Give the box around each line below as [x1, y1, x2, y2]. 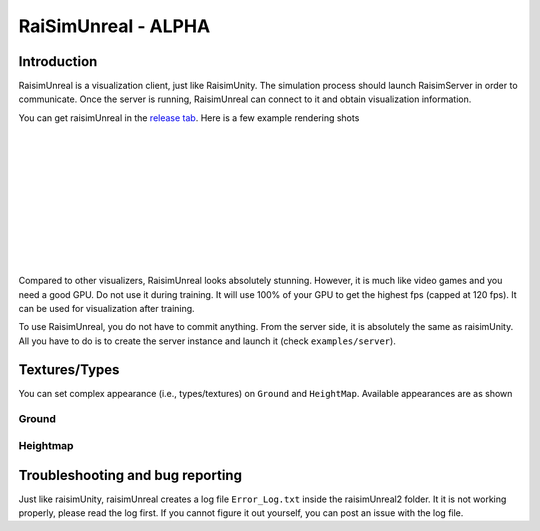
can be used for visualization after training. [18, 302, 195, 314]
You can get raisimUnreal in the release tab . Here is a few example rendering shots [18, 111, 360, 124]
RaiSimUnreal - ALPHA [18, 15, 211, 37]
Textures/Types [18, 361, 120, 378]
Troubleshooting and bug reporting [18, 466, 242, 484]
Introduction [18, 53, 98, 70]
